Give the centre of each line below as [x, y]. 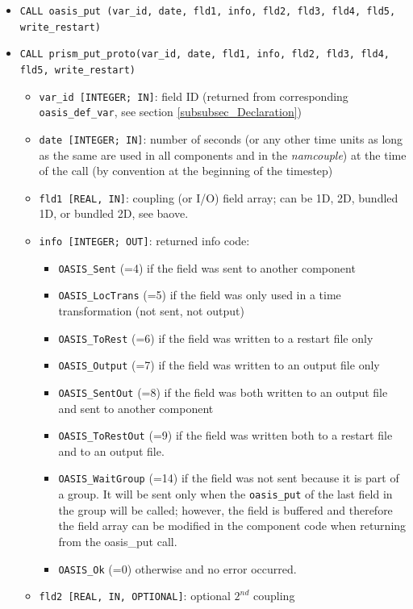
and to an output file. [111, 450]
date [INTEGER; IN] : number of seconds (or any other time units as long [221, 138]
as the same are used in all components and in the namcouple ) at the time [223, 154]
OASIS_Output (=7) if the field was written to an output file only [219, 365]
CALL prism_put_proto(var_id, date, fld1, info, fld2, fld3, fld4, [204, 54]
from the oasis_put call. [118, 541]
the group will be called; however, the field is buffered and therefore [225, 509]
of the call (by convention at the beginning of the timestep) [186, 171]
